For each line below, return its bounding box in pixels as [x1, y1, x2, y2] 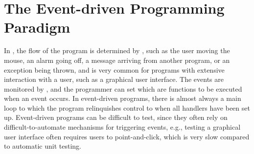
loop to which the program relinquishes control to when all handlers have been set [4, 102, 250, 113]
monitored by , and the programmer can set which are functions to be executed [4, 83, 242, 94]
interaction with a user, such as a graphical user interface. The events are [4, 74, 224, 84]
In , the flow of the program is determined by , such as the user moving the [4, 45, 230, 56]
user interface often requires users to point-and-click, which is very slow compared [4, 131, 250, 141]
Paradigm [4, 17, 70, 37]
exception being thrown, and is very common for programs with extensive [4, 64, 225, 75]
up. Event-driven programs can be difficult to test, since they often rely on [4, 112, 228, 122]
